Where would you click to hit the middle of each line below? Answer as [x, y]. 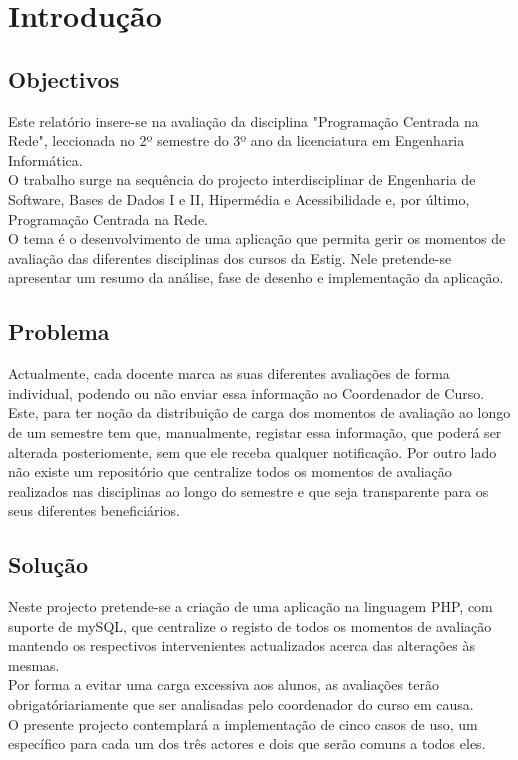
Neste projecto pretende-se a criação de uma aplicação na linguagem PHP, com [250, 606]
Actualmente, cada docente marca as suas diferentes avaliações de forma [229, 373]
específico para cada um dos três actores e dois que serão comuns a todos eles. [247, 743]
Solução [48, 564]
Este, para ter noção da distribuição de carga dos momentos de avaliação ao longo [259, 412]
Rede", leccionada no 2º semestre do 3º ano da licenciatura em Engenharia [236, 140]
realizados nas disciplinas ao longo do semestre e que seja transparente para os [248, 490]
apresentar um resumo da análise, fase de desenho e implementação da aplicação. [256, 277]
